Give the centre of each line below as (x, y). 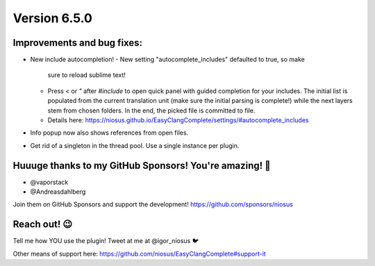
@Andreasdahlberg (58, 192)
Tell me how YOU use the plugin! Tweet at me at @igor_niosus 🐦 (106, 241)
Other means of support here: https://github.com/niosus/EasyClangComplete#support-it (140, 253)
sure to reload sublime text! (87, 75)
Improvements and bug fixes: (77, 43)
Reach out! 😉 (43, 225)
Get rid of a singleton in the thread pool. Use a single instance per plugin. (135, 145)
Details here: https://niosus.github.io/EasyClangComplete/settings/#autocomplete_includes (178, 120)
